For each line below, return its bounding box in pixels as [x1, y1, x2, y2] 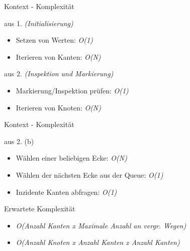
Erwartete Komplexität [4, 203, 75, 214]
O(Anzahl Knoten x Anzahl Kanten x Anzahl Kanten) [16, 237, 180, 247]
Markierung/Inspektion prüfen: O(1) [16, 85, 129, 95]
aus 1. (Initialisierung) [4, 18, 73, 28]
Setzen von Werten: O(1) [16, 35, 93, 45]
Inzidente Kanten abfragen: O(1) [16, 186, 117, 197]
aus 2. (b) [4, 136, 34, 146]
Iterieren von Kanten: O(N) [16, 51, 101, 62]
